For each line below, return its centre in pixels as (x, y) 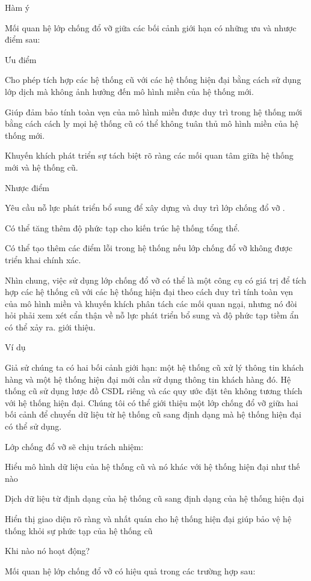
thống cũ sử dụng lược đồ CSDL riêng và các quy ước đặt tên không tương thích (154, 391)
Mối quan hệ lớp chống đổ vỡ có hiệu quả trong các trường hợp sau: (130, 570)
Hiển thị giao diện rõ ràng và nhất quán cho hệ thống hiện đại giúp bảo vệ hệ (148, 519)
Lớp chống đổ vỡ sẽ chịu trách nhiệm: (74, 446)
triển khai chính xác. (43, 259)
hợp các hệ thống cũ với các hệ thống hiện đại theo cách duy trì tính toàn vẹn (149, 292)
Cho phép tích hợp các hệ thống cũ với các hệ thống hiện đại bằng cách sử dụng (153, 80)
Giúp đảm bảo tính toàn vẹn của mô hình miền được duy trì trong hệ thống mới (154, 111)
